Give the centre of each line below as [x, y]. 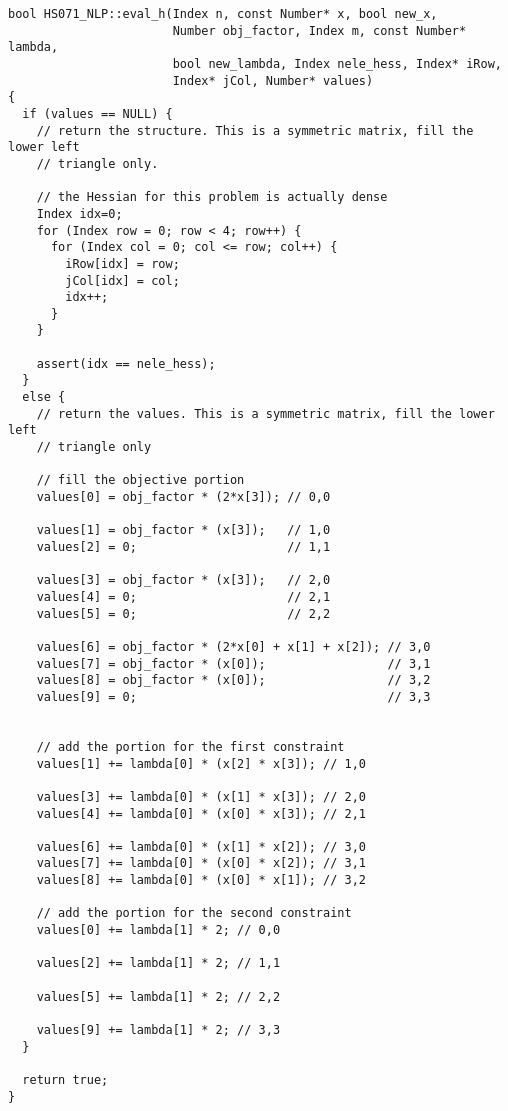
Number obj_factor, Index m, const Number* [319, 30]
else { [44, 397]
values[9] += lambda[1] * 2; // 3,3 [158, 1030]
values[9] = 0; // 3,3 [233, 696]
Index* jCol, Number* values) [273, 80]
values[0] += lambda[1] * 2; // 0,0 [158, 930]
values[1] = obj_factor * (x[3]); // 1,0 [183, 530]
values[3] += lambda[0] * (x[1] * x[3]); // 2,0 [201, 796]
